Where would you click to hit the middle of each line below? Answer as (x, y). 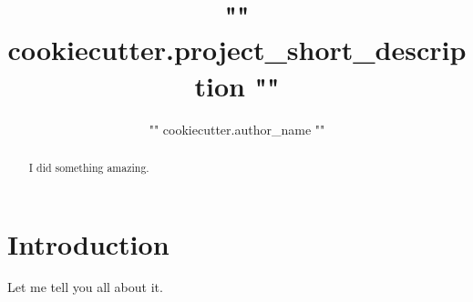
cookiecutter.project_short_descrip (237, 50)
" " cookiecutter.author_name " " (237, 129)
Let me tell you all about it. (85, 287)
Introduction (88, 243)
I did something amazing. (89, 167)
